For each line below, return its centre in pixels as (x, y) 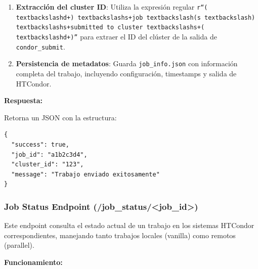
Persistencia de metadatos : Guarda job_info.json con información (127, 63)
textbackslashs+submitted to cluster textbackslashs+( (110, 28)
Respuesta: (23, 100)
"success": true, (40, 144)
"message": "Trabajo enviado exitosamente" (85, 174)
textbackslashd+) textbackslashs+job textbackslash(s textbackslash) (136, 17)
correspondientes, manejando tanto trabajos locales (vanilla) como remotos (120, 235)
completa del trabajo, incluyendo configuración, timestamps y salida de (126, 73)
